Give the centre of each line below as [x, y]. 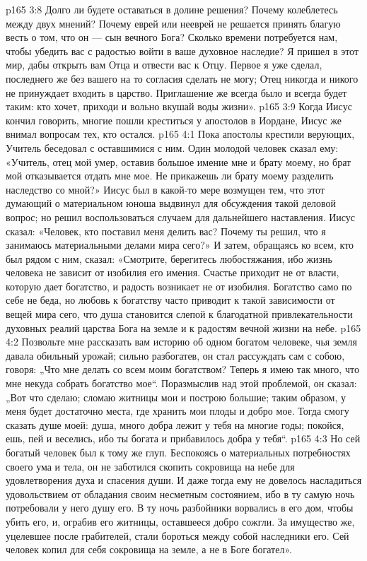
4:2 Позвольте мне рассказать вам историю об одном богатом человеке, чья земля [181, 342]
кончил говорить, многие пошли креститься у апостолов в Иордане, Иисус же [174, 120]
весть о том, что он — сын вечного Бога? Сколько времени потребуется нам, [172, 37]
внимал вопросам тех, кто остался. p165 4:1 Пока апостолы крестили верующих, [180, 134]
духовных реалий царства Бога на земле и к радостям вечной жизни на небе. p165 [183, 327]
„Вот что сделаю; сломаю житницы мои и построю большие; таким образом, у [176, 397]
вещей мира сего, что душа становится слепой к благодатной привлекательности [179, 314]
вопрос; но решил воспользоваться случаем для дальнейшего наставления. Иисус [181, 217]
